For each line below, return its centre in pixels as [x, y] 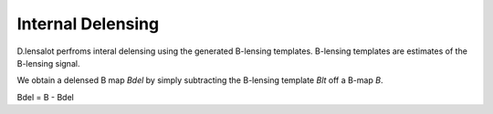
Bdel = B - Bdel [46, 97]
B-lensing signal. [48, 63]
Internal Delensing [88, 24]
